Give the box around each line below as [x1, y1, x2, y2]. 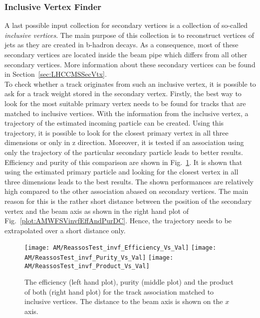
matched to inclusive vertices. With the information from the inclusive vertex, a [4, 108, 249, 118]
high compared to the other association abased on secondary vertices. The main [4, 186, 249, 196]
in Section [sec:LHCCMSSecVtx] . [4, 69, 107, 79]
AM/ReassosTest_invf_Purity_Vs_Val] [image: [24, 254, 174, 261]
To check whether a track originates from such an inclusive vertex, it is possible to [4, 78, 256, 89]
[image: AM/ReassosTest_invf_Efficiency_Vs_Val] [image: [24, 244, 217, 252]
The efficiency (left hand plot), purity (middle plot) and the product [24, 277, 234, 287]
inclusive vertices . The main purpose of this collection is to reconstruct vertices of [4, 29, 255, 40]
